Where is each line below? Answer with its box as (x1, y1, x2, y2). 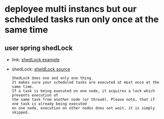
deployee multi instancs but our (4, 3, 137, 15)
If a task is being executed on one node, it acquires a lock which (11, 89, 155, 94)
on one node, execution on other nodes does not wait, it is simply (11, 106, 155, 111)
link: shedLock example (11, 57, 60, 62)
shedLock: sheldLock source (11, 66, 71, 72)
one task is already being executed (11, 101, 87, 106)
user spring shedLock (4, 44, 73, 52)
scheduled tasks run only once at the (4, 14, 159, 25)
